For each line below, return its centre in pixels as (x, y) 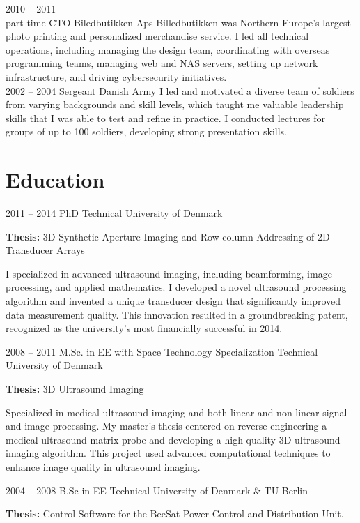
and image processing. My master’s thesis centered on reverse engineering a (166, 426)
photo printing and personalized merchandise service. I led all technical (157, 36)
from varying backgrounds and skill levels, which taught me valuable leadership (175, 104)
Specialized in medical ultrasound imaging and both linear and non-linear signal (177, 412)
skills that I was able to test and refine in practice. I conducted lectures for (166, 118)
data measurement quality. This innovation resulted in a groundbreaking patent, (177, 314)
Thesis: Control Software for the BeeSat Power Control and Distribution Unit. (175, 514)
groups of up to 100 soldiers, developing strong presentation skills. (146, 131)
